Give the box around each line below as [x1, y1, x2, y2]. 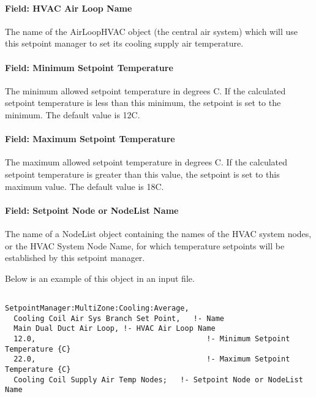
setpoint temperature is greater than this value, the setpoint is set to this [5, 167, 280, 180]
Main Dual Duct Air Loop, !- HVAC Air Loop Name [13, 324, 216, 333]
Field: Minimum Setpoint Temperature [5, 61, 173, 74]
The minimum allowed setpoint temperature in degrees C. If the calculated [5, 84, 286, 97]
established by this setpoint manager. [5, 251, 145, 264]
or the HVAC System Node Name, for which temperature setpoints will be [5, 239, 285, 252]
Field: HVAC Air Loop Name [5, 1, 132, 14]
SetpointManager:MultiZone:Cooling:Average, [5, 303, 189, 312]
